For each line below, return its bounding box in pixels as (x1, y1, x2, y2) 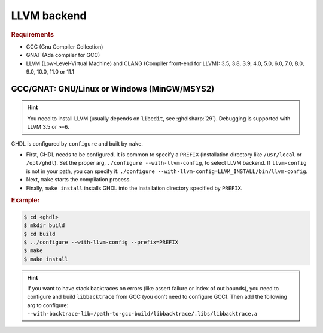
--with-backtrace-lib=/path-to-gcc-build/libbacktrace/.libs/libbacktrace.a (27, 310, 258, 317)
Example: (11, 196, 40, 205)
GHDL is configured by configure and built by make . (11, 140, 144, 147)
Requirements (11, 30, 54, 38)
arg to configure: (27, 301, 69, 308)
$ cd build (23, 231, 56, 237)
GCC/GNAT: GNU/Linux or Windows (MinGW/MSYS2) (11, 84, 215, 94)
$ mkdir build (23, 222, 65, 229)
